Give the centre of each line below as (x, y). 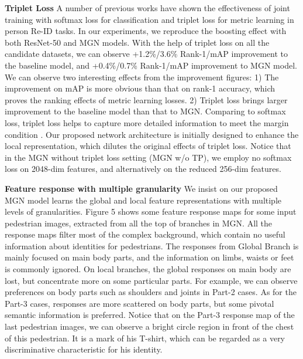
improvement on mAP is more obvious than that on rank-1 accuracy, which (140, 88)
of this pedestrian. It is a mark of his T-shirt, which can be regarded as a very (145, 338)
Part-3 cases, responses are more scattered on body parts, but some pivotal (140, 303)
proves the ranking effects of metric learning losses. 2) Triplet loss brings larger (146, 99)
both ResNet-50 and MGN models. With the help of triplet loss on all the (137, 42)
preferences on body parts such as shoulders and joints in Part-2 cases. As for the (151, 292)
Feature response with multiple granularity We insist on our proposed (141, 188)
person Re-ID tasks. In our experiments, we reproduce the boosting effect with (146, 31)
